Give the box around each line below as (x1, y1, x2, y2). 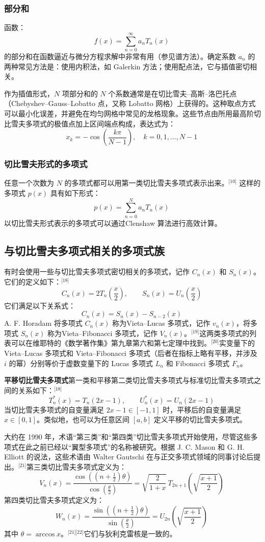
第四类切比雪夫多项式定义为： (4, 495, 104, 505)
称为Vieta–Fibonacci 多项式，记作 (47, 327, 158, 338)
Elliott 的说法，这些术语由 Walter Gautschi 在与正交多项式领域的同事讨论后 (4, 451, 254, 462)
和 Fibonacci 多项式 (166, 357, 230, 368)
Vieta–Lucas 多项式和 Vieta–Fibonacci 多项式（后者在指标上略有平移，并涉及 (4, 347, 257, 358)
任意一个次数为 (4, 177, 54, 188)
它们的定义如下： (4, 276, 61, 287)
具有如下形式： (50, 187, 100, 198)
